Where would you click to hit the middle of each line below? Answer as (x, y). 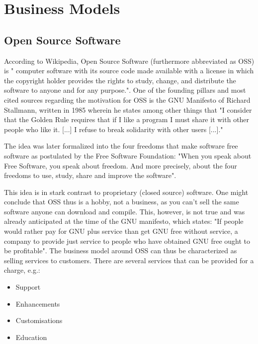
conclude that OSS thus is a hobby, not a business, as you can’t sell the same (122, 202)
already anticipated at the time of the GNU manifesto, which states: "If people (124, 221)
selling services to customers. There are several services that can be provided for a (129, 260)
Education (31, 337)
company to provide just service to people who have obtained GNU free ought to (127, 241)
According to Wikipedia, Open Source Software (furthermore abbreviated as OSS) (129, 61)
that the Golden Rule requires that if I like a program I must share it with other (127, 119)
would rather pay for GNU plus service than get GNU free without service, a (121, 231)
